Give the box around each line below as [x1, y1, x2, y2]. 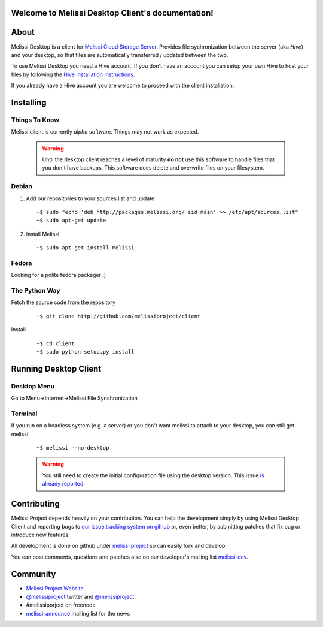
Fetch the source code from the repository [11, 299, 116, 306]
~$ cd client [36, 340, 75, 347]
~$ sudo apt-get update [36, 217, 106, 224]
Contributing [11, 499, 60, 509]
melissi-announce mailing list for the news [26, 610, 130, 617]
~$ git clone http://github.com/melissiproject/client [36, 312, 201, 319]
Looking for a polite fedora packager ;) [11, 272, 106, 279]
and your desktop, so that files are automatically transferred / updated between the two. [11, 51, 228, 58]
